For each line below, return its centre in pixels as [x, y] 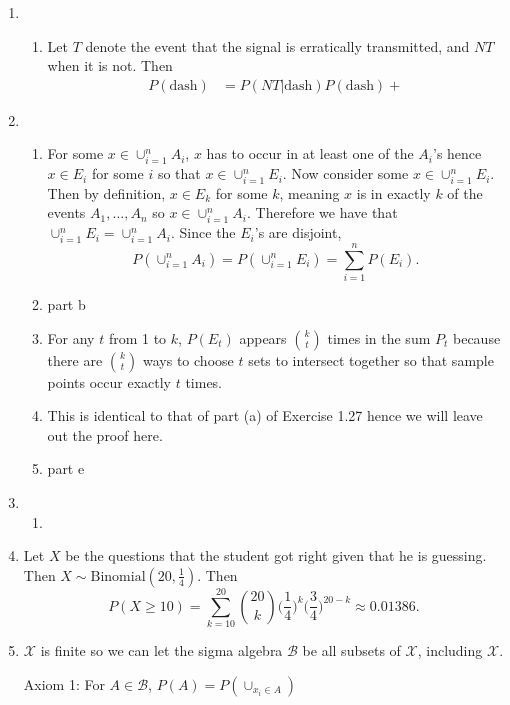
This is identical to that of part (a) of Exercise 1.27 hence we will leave [265, 415]
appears [263, 337]
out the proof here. [105, 434]
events [66, 212]
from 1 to [137, 337]
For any [71, 337]
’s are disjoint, [298, 232]
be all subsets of [351, 649]
